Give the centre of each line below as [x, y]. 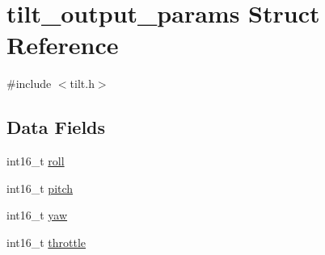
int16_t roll [36, 161]
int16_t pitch [40, 188]
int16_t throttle [46, 242]
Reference [63, 45]
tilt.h [82, 84]
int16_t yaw [37, 215]
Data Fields [56, 127]
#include [29, 84]
